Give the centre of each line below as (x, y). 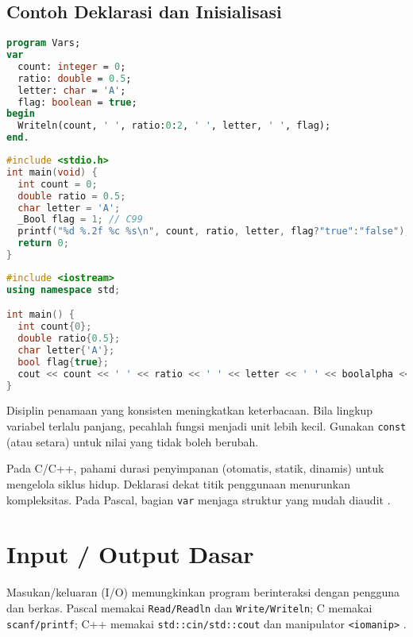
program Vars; (44, 43)
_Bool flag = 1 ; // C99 (80, 220)
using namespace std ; (64, 290)
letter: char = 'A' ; (72, 90)
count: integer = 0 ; (72, 66)
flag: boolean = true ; (77, 102)
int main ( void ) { (52, 172)
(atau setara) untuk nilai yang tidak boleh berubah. (133, 441)
